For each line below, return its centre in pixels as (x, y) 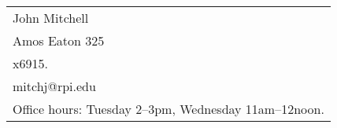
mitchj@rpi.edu (54, 86)
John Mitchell (51, 18)
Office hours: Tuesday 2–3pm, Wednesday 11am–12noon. (168, 109)
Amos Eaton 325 (59, 40)
